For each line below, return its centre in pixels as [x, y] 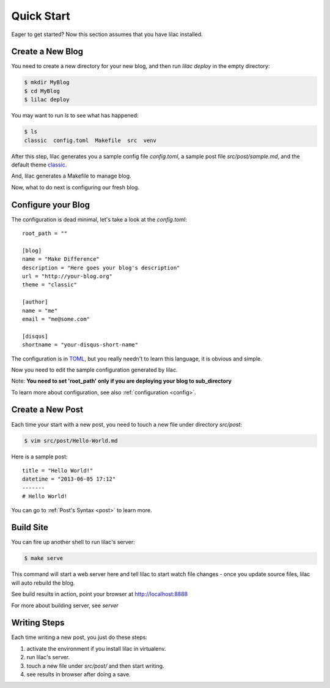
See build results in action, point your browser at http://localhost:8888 [100, 594]
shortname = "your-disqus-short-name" [80, 345]
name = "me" [40, 310]
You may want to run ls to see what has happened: [75, 116]
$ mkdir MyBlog [47, 82]
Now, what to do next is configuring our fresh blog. [75, 187]
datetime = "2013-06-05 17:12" [69, 479]
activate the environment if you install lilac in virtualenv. [96, 648]
